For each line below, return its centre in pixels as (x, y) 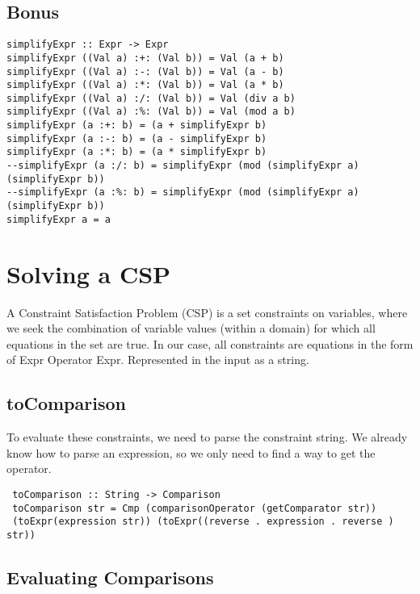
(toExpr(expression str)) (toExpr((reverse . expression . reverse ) (203, 522)
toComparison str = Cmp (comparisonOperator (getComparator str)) (195, 508)
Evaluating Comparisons (110, 577)
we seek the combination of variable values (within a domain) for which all (191, 328)
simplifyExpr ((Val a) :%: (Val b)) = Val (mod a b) (151, 112)
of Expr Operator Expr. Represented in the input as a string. (158, 360)
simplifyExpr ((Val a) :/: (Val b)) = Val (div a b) (151, 98)
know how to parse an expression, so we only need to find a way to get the (191, 452)
